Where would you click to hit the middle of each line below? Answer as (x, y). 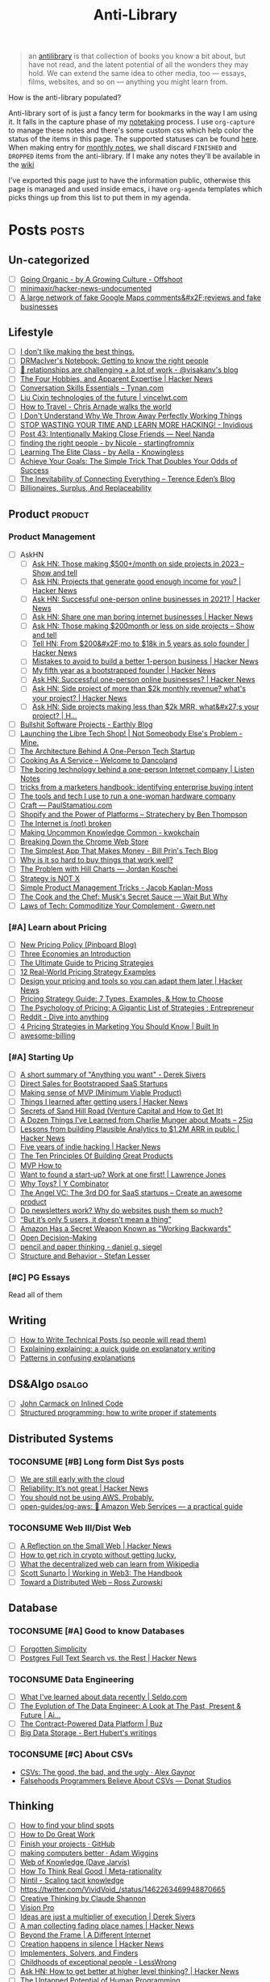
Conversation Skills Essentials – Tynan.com (91, 388)
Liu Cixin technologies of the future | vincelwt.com (104, 397)
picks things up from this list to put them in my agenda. (100, 198)
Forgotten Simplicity (53, 1649)
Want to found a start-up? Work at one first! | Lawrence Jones (123, 1174)
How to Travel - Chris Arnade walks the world (96, 407)
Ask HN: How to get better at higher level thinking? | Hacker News (129, 1971)
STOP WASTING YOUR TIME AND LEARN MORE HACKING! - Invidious (136, 424)
